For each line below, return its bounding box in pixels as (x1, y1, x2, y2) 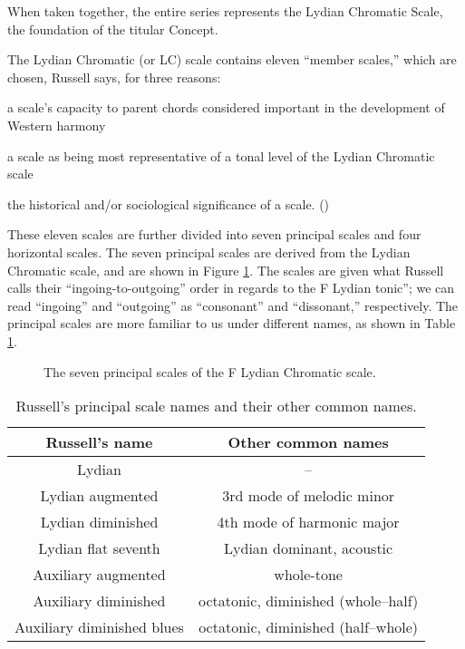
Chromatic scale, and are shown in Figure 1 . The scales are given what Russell (7, 260, 444, 279)
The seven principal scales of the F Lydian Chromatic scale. (44, 362, 376, 381)
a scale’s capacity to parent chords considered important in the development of (7, 98, 445, 117)
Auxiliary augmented (33, 564, 166, 586)
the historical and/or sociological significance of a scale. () (7, 194, 330, 213)
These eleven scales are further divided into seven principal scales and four (7, 225, 421, 244)
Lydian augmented (40, 485, 159, 507)
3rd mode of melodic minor (222, 485, 395, 507)
